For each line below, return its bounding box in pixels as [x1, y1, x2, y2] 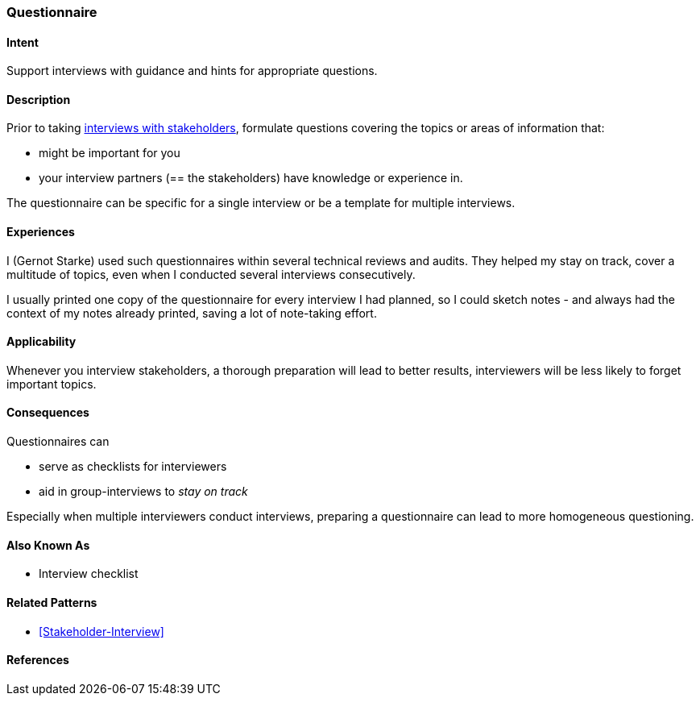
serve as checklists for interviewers [39, 459, 227, 474]
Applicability [6, 334, 77, 349]
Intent [6, 35, 39, 49]
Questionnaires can [6, 434, 110, 449]
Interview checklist [39, 567, 139, 581]
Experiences [6, 225, 75, 239]
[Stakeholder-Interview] [39, 624, 164, 638]
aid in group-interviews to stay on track [39, 484, 248, 499]
